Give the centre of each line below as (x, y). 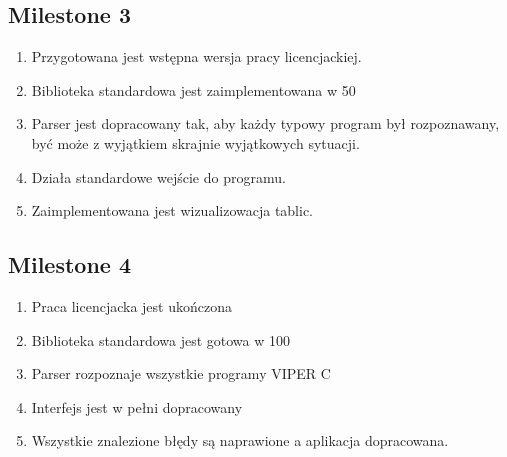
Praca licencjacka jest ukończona (131, 305)
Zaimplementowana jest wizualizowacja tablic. (172, 210)
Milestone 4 (69, 264)
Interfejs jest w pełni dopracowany (137, 406)
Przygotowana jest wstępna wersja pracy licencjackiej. (196, 56)
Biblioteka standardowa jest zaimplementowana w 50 (193, 89)
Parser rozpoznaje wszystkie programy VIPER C (181, 373)
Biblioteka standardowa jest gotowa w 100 (160, 339)
